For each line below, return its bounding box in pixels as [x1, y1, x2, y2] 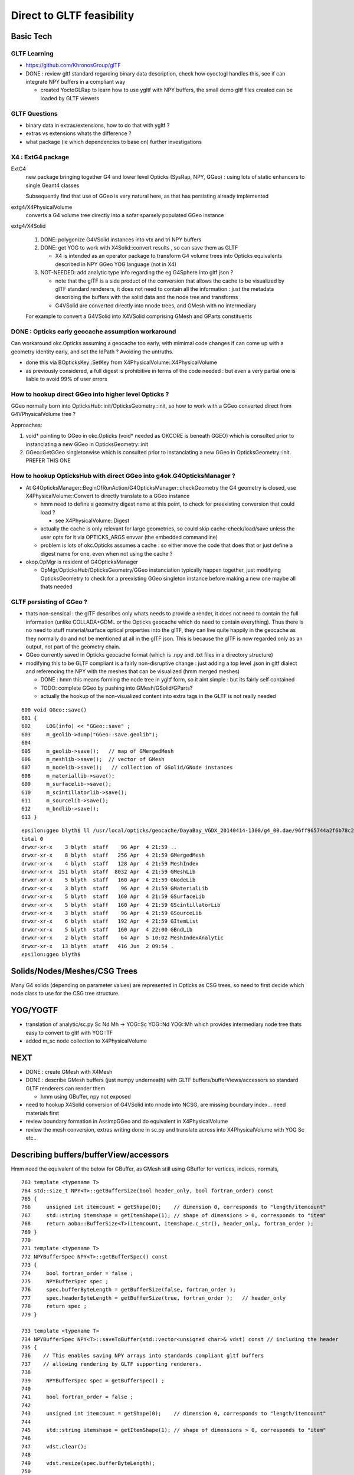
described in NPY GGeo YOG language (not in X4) [55, 260, 177, 268]
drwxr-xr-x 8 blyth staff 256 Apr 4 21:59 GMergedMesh [21, 852, 205, 858]
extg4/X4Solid [11, 222, 46, 230]
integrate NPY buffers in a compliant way [25, 78, 126, 86]
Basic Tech [11, 31, 53, 41]
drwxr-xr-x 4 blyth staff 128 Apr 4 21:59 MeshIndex [21, 860, 199, 867]
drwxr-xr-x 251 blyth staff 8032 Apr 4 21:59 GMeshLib [21, 868, 196, 876]
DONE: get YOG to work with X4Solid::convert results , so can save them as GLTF [40, 244, 238, 251]
